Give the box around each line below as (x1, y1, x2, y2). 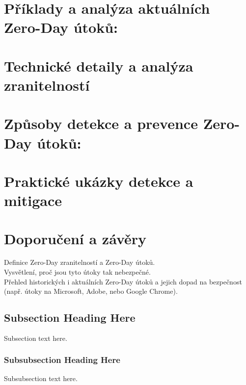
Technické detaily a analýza (4, 55, 193, 76)
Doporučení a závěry (4, 229, 147, 249)
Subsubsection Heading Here (4, 354, 120, 366)
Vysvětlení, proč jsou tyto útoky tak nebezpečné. (4, 266, 151, 277)
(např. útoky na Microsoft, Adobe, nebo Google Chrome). (4, 286, 178, 296)
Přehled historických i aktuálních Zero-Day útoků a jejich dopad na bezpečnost (4, 276, 242, 286)
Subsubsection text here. (4, 373, 78, 383)
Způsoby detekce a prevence (4, 113, 198, 133)
